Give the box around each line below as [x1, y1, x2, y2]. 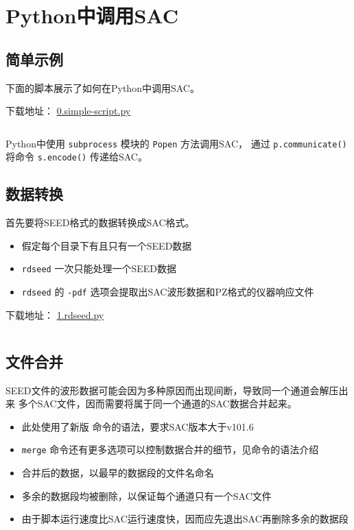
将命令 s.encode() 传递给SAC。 [5, 149, 147, 164]
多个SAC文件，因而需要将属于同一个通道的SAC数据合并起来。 [18, 396, 297, 411]
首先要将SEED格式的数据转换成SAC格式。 [5, 215, 195, 230]
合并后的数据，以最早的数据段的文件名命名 [21, 466, 214, 480]
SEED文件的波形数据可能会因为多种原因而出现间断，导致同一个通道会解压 [5, 383, 339, 397]
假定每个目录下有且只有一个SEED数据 [21, 238, 192, 252]
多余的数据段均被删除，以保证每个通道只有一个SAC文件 [21, 488, 272, 503]
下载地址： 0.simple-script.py [5, 104, 131, 118]
